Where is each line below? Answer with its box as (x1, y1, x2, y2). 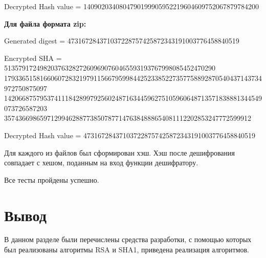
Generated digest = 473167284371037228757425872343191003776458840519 (4, 35, 239, 46)
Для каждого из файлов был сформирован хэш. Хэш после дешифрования (4, 147, 235, 158)
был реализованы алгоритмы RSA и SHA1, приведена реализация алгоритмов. (4, 244, 249, 255)
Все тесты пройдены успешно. (4, 174, 99, 185)
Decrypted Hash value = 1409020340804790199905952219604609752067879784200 (4, 1, 259, 11)
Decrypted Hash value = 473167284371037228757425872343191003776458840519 (4, 130, 256, 140)
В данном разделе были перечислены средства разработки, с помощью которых (4, 234, 252, 245)
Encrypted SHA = (4, 52, 62, 63)
